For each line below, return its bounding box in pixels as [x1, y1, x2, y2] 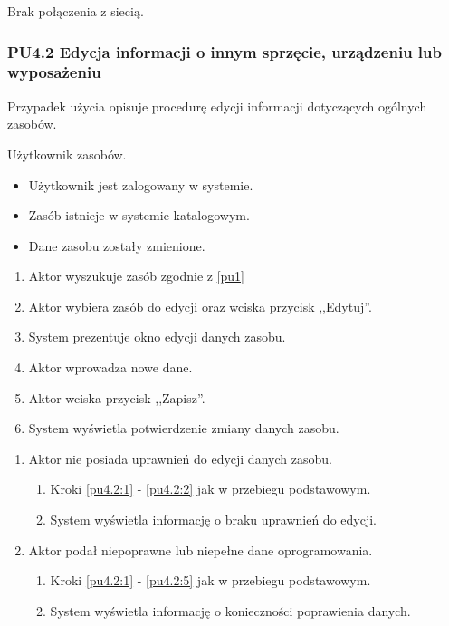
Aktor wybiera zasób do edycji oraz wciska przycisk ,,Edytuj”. [28, 296, 372, 315]
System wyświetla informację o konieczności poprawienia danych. [50, 601, 411, 620]
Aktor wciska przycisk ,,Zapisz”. [28, 388, 205, 407]
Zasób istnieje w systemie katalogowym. [28, 206, 250, 225]
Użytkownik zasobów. [7, 144, 127, 163]
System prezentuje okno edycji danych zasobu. [28, 327, 286, 346]
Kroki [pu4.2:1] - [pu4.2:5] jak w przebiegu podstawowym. [50, 571, 371, 590]
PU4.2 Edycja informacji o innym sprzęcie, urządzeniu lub [7, 40, 442, 63]
